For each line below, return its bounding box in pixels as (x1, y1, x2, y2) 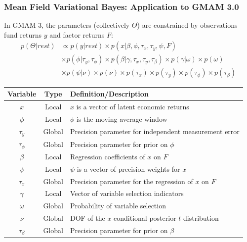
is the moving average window (76, 113, 167, 124)
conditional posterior (114, 213, 176, 223)
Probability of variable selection (70, 200, 166, 211)
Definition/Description (70, 89, 149, 98)
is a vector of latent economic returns (76, 101, 189, 111)
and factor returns (49, 29, 105, 40)
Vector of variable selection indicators (70, 188, 184, 198)
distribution (183, 213, 219, 223)
